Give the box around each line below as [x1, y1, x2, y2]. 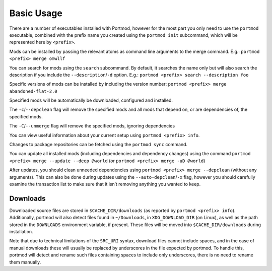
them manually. [9, 259, 41, 265]
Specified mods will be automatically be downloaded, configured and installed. [9, 97, 173, 103]
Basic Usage [9, 8, 62, 19]
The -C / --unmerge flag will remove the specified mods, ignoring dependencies [9, 123, 175, 129]
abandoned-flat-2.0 [9, 88, 57, 94]
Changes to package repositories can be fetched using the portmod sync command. [9, 142, 188, 148]
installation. [9, 229, 33, 235]
